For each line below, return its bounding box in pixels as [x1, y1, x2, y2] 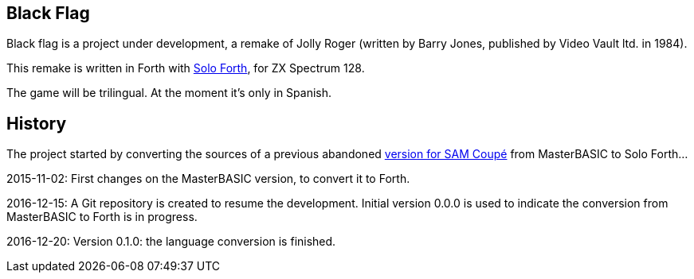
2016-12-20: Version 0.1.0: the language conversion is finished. [6, 234, 336, 249]
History [6, 113, 67, 134]
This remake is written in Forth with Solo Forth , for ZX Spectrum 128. [6, 61, 365, 76]
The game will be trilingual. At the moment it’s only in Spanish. [6, 86, 332, 100]
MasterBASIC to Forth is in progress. [6, 210, 198, 224]
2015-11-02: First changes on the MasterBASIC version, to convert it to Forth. [6, 172, 410, 186]
